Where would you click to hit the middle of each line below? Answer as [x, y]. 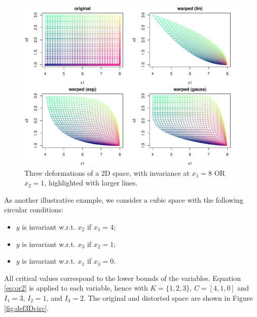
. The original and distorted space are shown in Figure [168, 297]
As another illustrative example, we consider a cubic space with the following [124, 199]
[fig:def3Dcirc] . [27, 308]
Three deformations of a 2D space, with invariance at [107, 172]
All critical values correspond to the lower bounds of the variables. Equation [122, 278]
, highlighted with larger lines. [91, 183]
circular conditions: [34, 210]
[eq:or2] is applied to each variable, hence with [76, 288]
